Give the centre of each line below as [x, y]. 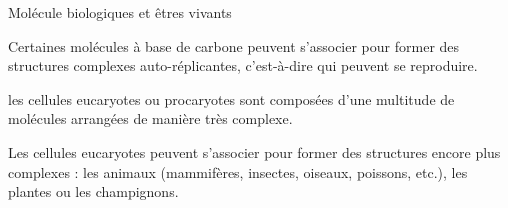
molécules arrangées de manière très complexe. [150, 118]
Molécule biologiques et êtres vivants [120, 12]
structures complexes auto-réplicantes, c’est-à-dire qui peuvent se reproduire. [243, 65]
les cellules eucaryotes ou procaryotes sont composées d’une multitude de [231, 98]
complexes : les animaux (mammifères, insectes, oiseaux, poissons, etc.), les [238, 171]
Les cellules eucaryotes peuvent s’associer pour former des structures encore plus [254, 151]
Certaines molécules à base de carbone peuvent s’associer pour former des [234, 45]
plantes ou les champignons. [93, 191]
